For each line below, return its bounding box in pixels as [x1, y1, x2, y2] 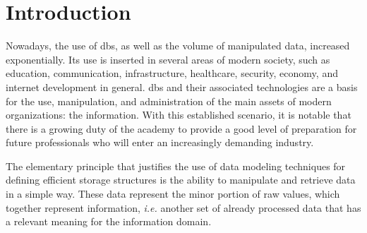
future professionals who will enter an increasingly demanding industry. [6, 135, 314, 150]
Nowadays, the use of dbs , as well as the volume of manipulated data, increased [6, 38, 350, 53]
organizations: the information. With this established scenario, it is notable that [6, 107, 351, 122]
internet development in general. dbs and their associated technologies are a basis [6, 79, 358, 94]
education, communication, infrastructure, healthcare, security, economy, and [6, 66, 338, 80]
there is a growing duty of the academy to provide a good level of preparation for [6, 121, 357, 136]
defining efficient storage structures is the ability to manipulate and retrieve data [6, 172, 356, 187]
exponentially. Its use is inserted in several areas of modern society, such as [6, 52, 330, 66]
